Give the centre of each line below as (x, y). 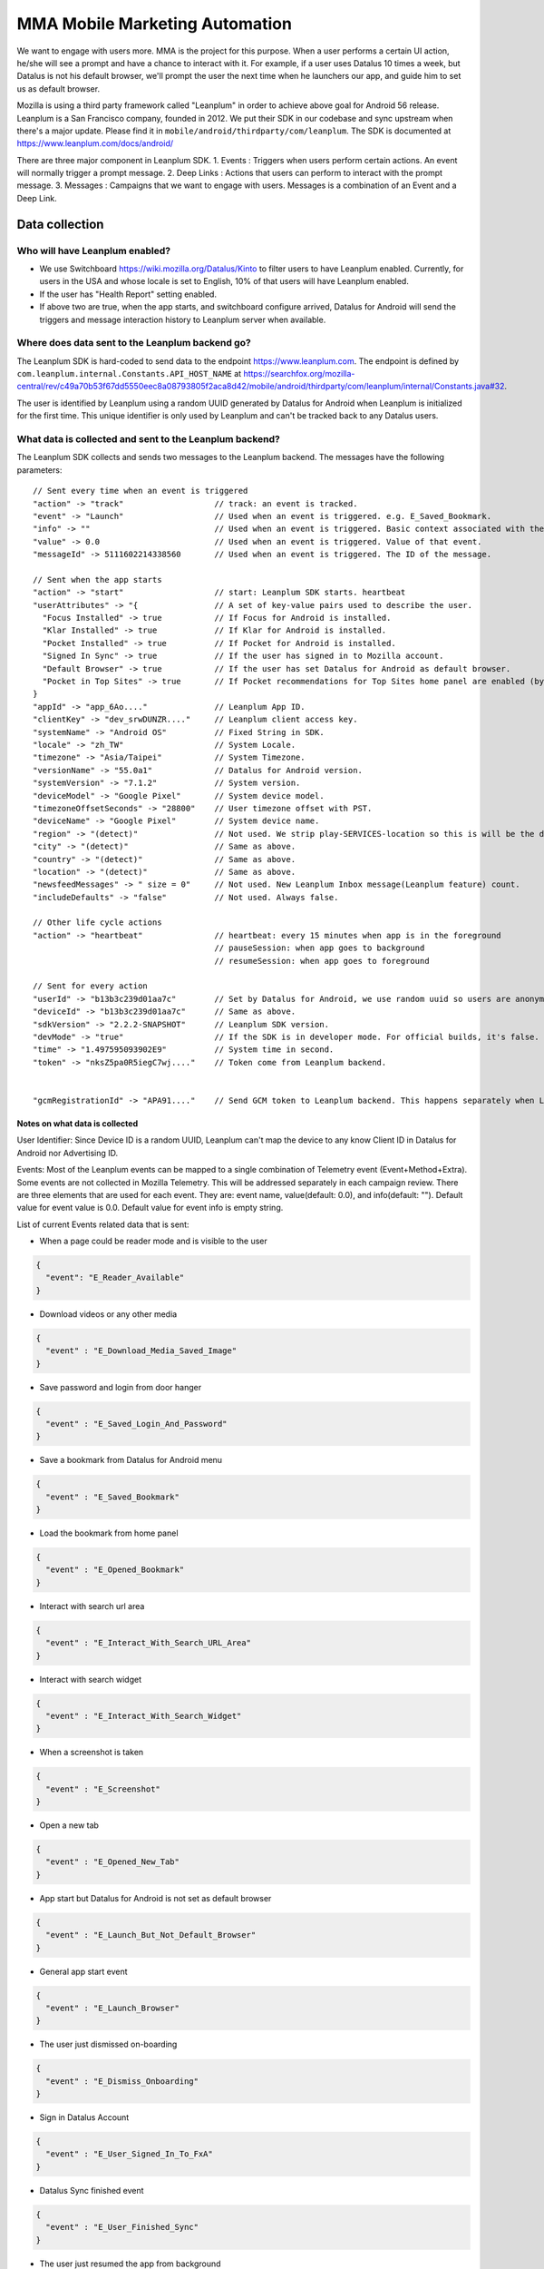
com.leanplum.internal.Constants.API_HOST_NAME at (129, 374)
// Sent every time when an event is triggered (141, 491)
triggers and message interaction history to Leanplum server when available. (183, 319)
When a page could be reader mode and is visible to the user (153, 1241)
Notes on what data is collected (78, 1123)
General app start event (83, 1971)
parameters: (39, 470)
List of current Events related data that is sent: (103, 1224)
